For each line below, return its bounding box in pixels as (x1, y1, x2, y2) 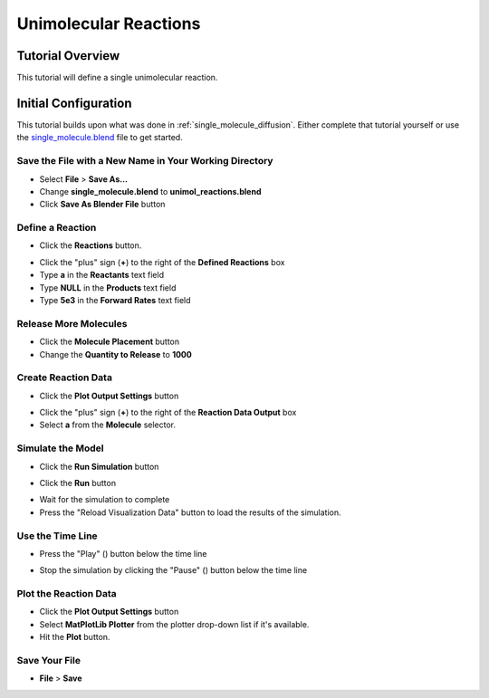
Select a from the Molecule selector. (39, 419, 177, 430)
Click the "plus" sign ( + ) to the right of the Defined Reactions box (39, 256, 285, 267)
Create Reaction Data (16, 371, 113, 384)
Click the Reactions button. (39, 240, 142, 251)
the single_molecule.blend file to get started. (16, 132, 183, 143)
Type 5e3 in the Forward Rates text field (39, 294, 191, 305)
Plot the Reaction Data (16, 588, 117, 600)
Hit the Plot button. (39, 632, 110, 643)
